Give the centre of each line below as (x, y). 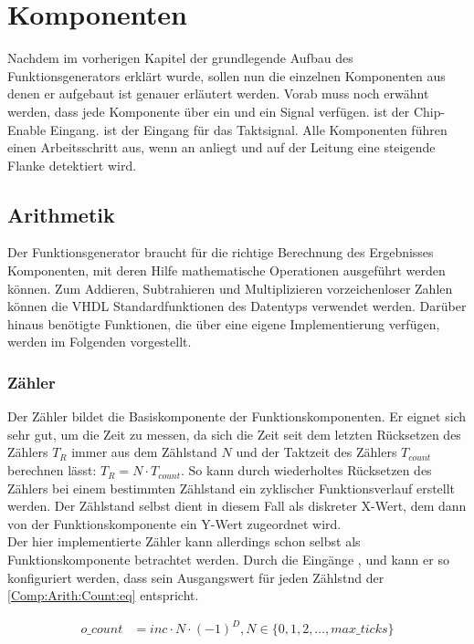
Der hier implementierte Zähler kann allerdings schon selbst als (184, 541)
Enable (27, 129)
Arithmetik (61, 214)
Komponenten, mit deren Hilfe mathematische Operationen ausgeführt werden (226, 270)
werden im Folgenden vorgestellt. (100, 342)
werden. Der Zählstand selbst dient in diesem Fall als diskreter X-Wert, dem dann (237, 506)
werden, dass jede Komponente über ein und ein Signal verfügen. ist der (209, 111)
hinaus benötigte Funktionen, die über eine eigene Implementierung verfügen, (224, 323)
